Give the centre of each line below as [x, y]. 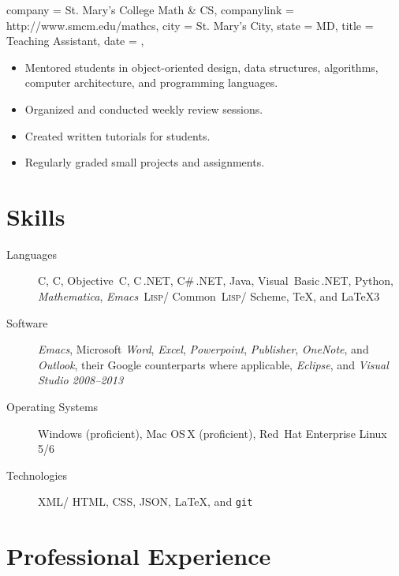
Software [27, 322]
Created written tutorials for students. [117, 135]
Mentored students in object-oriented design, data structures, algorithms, [201, 67]
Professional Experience [139, 556]
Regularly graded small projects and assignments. [145, 162]
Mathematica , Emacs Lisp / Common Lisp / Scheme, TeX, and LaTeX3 [209, 296]
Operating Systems [52, 407]
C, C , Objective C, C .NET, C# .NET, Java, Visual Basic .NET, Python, [216, 281]
